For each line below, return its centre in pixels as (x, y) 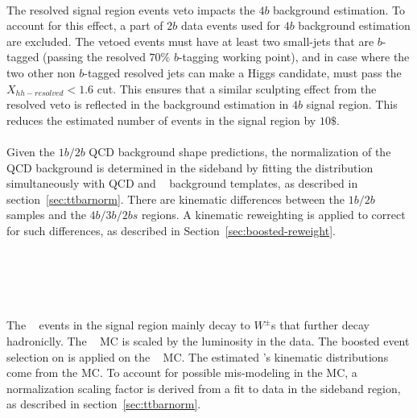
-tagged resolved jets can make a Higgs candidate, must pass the (243, 72)
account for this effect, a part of (85, 25)
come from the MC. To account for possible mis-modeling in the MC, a (182, 372)
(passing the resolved (94, 57)
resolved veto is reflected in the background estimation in (148, 104)
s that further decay (320, 325)
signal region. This (352, 104)
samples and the (46, 215)
